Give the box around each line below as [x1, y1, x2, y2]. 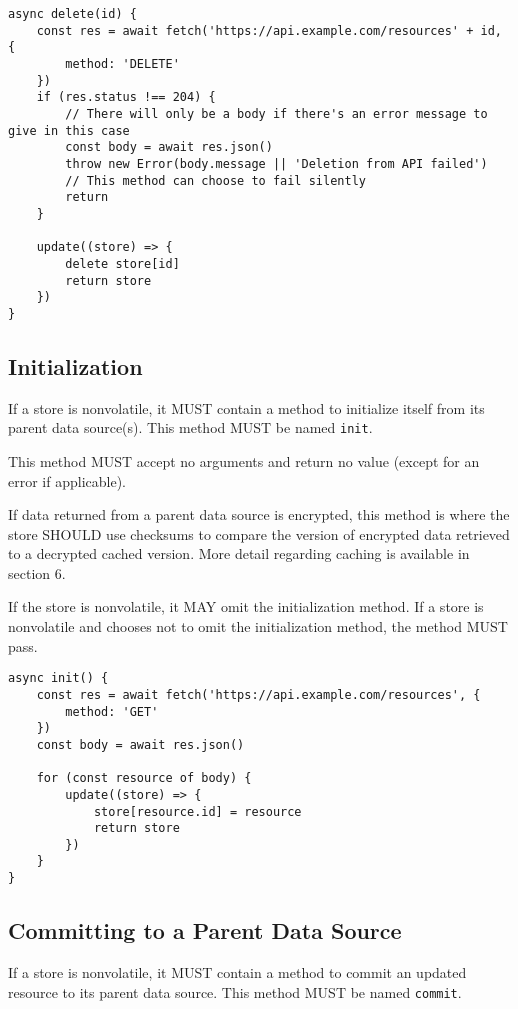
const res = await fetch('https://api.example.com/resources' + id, [36, 23, 502, 38]
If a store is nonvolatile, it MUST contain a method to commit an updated [8, 962, 467, 982]
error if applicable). [8, 470, 126, 491]
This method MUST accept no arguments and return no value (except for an [8, 450, 480, 471]
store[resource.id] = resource [93, 804, 302, 819]
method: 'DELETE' [65, 56, 180, 71]
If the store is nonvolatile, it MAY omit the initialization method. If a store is [8, 596, 484, 617]
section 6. [8, 562, 66, 583]
